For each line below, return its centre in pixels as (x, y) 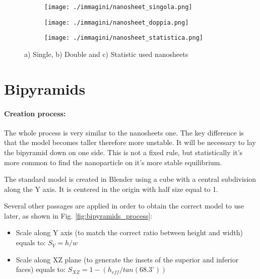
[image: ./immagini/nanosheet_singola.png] (118, 7)
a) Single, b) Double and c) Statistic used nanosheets (106, 54)
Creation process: (35, 113)
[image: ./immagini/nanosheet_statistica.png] (124, 38)
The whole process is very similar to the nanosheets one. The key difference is (124, 132)
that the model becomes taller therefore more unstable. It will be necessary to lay (130, 142)
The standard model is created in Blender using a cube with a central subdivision (130, 179)
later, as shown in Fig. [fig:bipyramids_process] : (78, 215)
